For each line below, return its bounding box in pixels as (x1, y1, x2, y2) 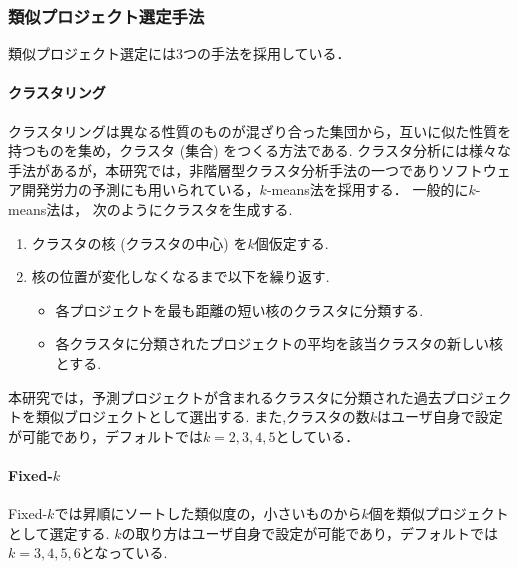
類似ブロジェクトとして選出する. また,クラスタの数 (35, 406, 370, 427)
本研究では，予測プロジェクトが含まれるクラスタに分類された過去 (8, 386, 442, 407)
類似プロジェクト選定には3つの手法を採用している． (8, 43, 351, 64)
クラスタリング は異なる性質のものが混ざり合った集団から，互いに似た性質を (8, 120, 512, 141)
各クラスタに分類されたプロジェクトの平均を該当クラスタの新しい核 (55, 333, 504, 354)
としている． (275, 425, 360, 446)
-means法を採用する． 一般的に (266, 179, 469, 200)
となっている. (80, 542, 168, 563)
